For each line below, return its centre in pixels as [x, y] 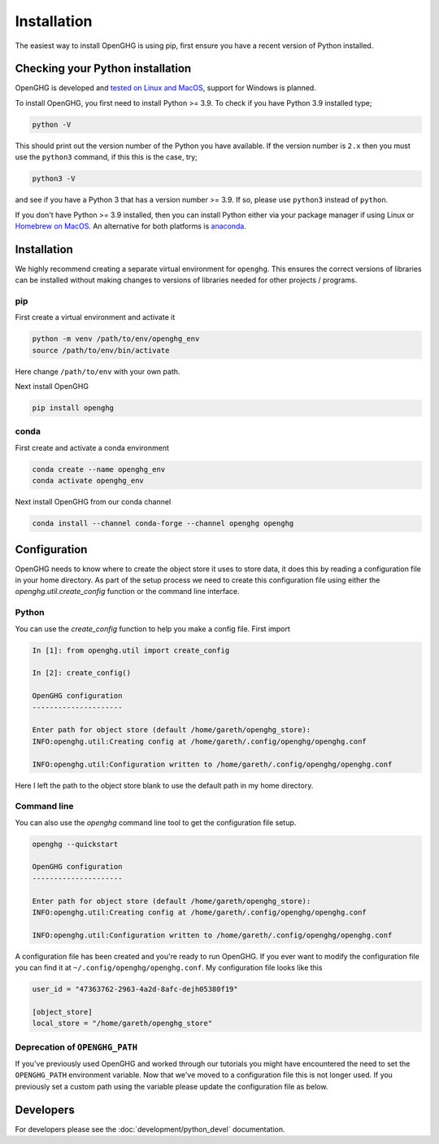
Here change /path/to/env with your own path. [98, 371]
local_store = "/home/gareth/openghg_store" [122, 1024]
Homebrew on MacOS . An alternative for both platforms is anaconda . [131, 226]
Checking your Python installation [103, 69]
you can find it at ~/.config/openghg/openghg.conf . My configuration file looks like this [169, 967]
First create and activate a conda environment [92, 448]
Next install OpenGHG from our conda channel [93, 502]
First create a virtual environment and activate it [95, 317]
